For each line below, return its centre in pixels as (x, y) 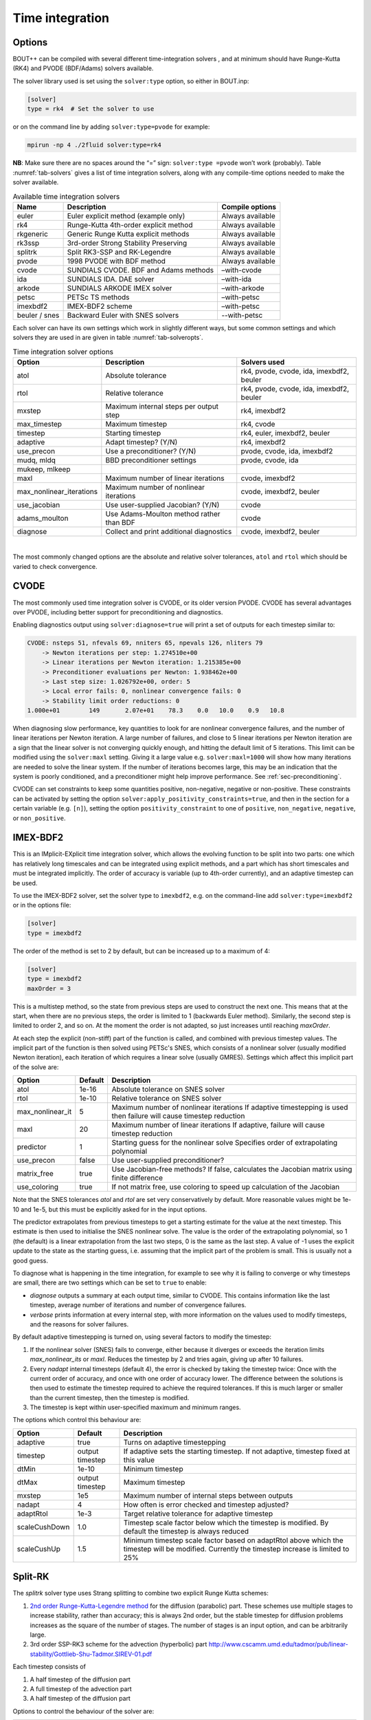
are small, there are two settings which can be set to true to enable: (110, 1282)
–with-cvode (241, 270)
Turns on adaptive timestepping (175, 1442)
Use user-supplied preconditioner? (168, 1161)
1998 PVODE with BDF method (116, 261)
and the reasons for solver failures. (79, 1324)
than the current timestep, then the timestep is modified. (110, 1397)
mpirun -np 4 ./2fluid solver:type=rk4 (94, 145)
